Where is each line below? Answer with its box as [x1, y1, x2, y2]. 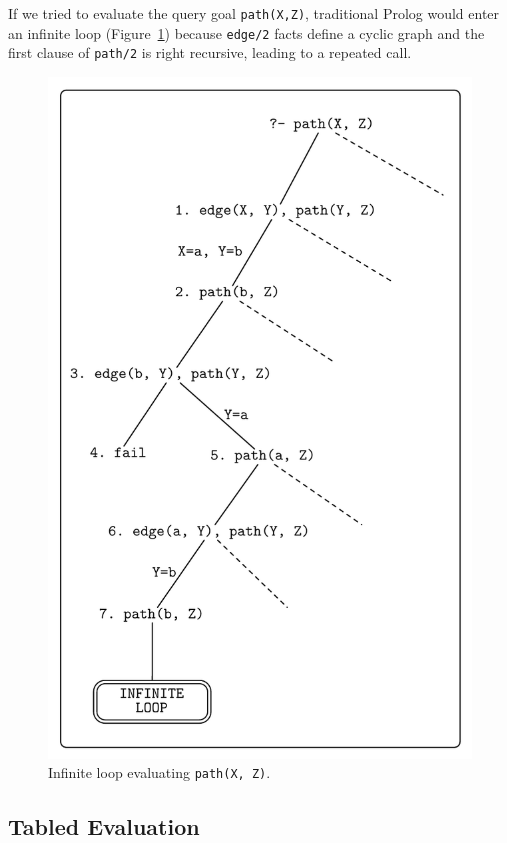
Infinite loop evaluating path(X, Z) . [48, 762, 271, 783]
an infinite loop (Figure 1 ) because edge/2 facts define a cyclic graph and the [8, 22, 485, 43]
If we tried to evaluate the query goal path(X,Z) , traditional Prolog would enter [8, 3, 500, 23]
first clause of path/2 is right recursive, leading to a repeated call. [8, 42, 412, 63]
